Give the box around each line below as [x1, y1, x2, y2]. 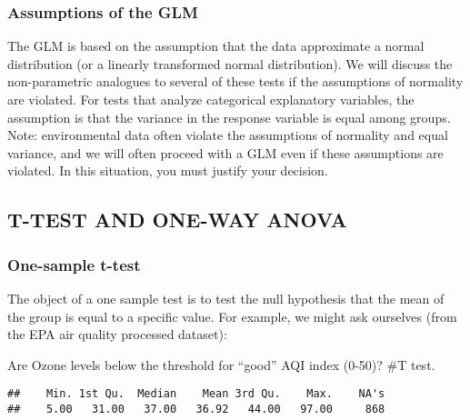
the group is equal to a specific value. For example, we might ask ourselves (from [7, 306, 457, 325]
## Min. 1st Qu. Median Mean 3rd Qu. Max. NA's [7, 387, 385, 401]
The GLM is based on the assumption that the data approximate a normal [7, 36, 425, 55]
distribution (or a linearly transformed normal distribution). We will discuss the [7, 54, 453, 73]
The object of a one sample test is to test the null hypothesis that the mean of [7, 288, 445, 307]
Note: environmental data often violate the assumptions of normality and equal [7, 125, 448, 145]
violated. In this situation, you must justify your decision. [7, 161, 328, 180]
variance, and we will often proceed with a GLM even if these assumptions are [7, 143, 444, 162]
